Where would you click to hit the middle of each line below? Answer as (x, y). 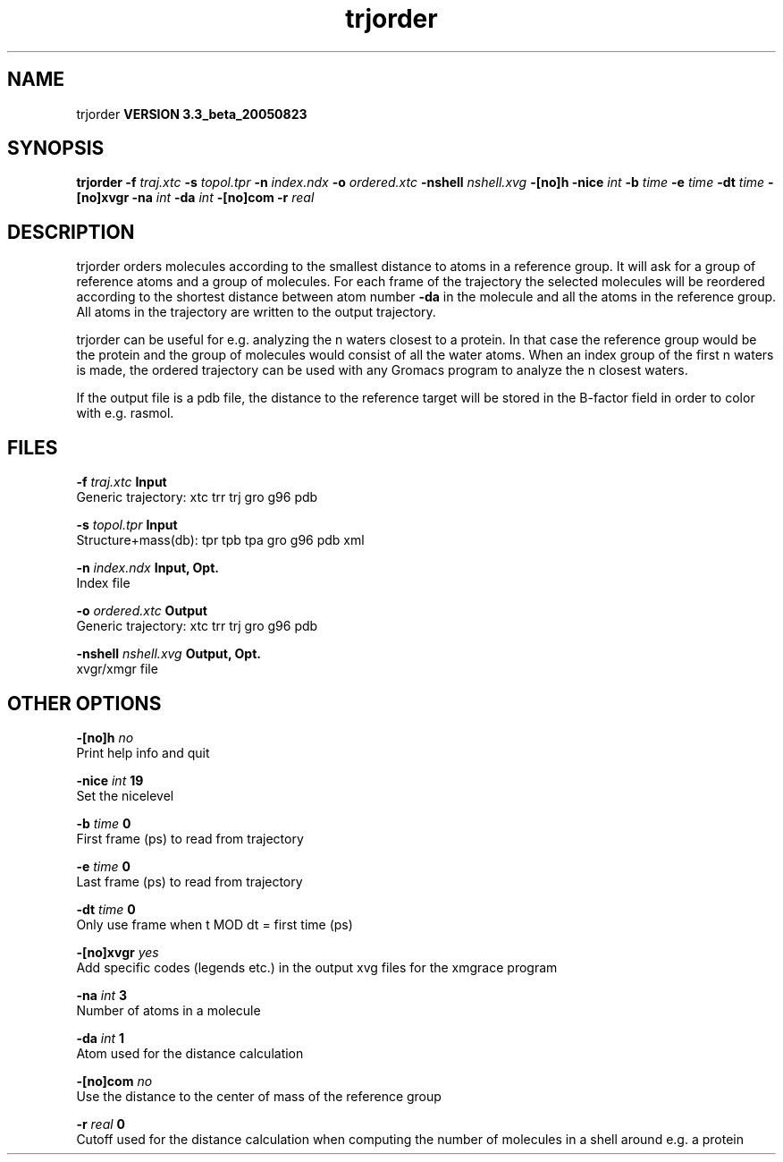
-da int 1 (101, 1038)
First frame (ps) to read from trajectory (190, 838)
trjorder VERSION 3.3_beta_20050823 (192, 114)
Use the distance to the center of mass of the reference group (259, 1096)
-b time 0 (104, 823)
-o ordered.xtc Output (142, 611)
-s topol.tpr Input (127, 525)
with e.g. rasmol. (125, 413)
